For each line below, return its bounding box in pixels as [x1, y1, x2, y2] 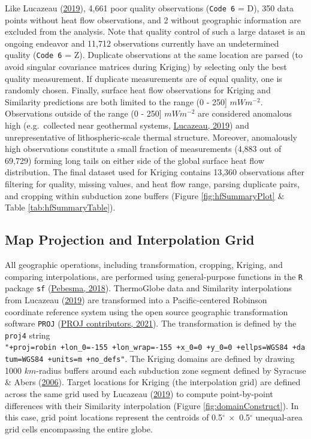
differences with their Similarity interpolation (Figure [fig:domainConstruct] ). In [5, 399, 299, 411]
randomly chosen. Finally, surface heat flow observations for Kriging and [5, 84, 271, 96]
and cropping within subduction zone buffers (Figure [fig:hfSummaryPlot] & [5, 189, 285, 202]
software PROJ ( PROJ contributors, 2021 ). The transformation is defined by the [5, 317, 297, 330]
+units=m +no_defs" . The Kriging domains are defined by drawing [47, 352, 295, 365]
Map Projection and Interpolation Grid [5, 230, 255, 249]
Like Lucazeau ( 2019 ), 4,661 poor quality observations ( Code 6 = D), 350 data [5, 2, 294, 14]
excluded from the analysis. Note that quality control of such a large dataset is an [5, 25, 306, 38]
